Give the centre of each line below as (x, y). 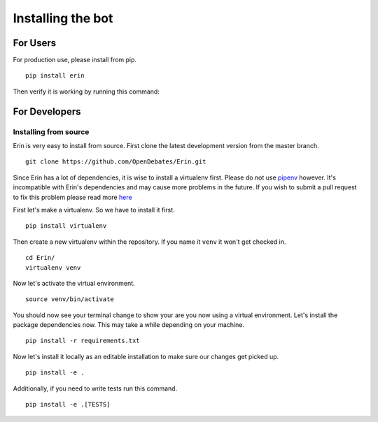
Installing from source (51, 131)
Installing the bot (63, 18)
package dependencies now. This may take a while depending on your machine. (129, 325)
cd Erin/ (40, 258)
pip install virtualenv (66, 226)
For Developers (47, 111)
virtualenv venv (53, 268)
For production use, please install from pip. (75, 60)
